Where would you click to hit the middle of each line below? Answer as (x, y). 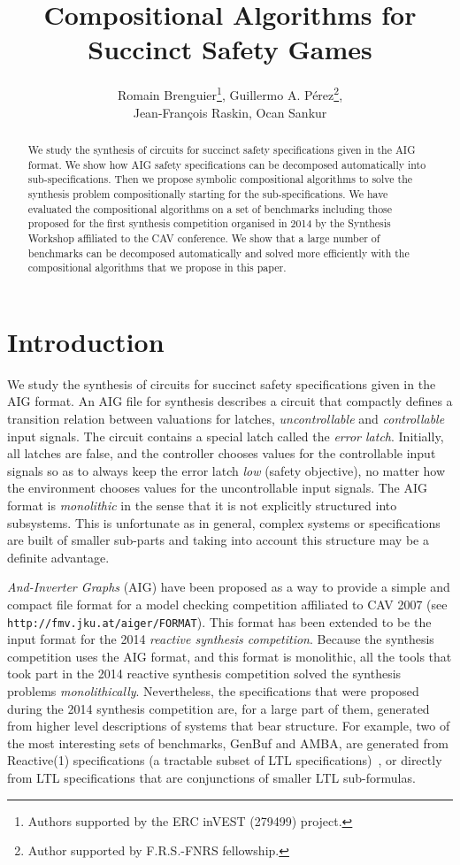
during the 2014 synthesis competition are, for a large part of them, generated (218, 708)
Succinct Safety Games (230, 49)
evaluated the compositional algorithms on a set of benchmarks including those (210, 208)
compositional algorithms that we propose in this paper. (157, 268)
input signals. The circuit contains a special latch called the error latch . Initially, (226, 436)
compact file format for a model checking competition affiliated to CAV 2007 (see (227, 604)
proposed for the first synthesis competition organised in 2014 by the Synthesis (209, 223)
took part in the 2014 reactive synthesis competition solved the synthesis (204, 674)
